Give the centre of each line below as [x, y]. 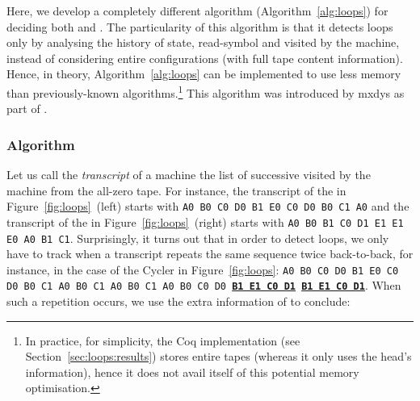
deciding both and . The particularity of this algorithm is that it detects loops [200, 26]
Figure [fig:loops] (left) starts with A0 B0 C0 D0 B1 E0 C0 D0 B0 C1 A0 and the [208, 206]
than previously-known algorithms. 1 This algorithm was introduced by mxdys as [206, 91]
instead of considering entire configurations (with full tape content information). [205, 58]
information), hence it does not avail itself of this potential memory [192, 372]
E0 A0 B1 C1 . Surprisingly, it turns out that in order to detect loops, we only [198, 238]
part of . [27, 109]
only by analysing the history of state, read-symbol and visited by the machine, [203, 42]
